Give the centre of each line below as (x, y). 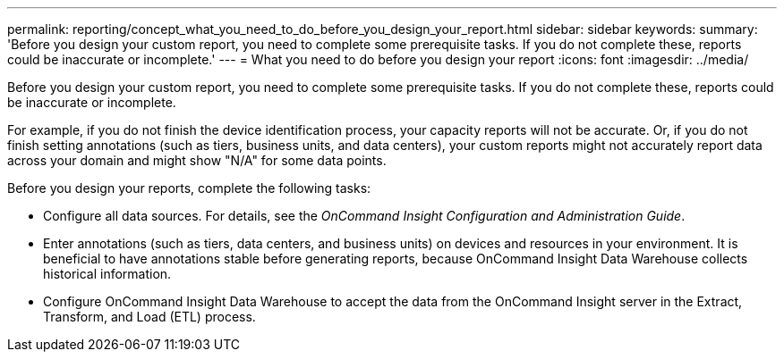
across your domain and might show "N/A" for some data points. (197, 160)
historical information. (107, 274)
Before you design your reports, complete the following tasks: (189, 188)
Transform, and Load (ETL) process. (149, 317)
